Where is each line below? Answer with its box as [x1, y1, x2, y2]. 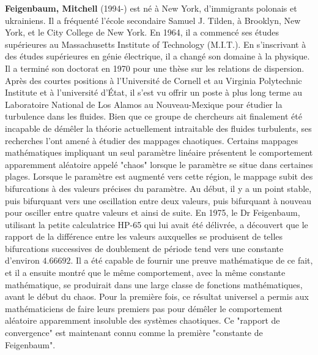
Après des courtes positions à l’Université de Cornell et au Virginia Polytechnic [5, 74, 302, 86]
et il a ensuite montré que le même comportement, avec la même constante [5, 266, 286, 279]
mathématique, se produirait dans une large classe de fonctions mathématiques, [5, 278, 303, 291]
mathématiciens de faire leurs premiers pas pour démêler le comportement [5, 302, 283, 315]
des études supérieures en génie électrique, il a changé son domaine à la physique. [5, 50, 310, 63]
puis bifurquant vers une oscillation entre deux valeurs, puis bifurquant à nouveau [5, 194, 312, 207]
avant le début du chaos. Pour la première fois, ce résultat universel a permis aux [5, 290, 309, 303]
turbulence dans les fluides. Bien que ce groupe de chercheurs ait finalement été [5, 110, 302, 123]
